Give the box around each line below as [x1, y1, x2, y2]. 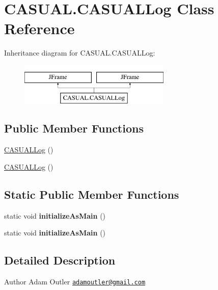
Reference [4, 18, 75, 39]
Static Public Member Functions [4, 186, 179, 202]
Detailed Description [4, 252, 116, 268]
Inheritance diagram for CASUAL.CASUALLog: [4, 47, 155, 58]
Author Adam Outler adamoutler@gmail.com [4, 276, 146, 287]
